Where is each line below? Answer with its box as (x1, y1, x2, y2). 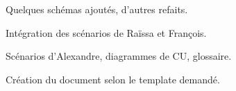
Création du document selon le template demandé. (6, 72, 220, 86)
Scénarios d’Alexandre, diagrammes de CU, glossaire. (6, 49, 232, 63)
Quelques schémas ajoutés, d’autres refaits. (6, 2, 188, 16)
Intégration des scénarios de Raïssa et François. (6, 25, 207, 40)
